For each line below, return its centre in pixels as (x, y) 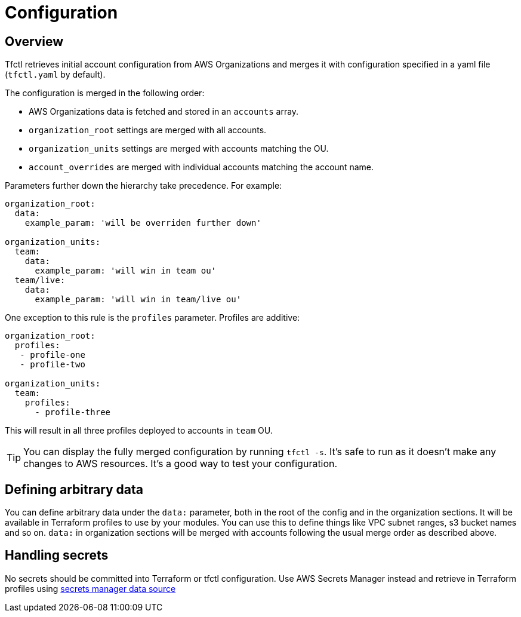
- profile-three (73, 412)
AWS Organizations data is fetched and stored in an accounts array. (164, 112)
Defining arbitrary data (74, 489)
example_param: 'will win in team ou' (126, 271)
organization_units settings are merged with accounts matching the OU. (179, 149)
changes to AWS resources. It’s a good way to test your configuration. (181, 464)
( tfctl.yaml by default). (55, 75)
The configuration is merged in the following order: (105, 93)
